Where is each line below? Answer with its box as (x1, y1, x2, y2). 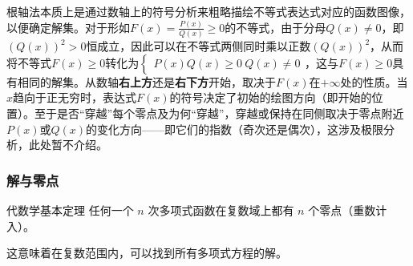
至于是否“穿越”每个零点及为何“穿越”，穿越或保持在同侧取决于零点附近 (34, 105, 404, 121)
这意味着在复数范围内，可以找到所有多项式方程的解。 (6, 244, 287, 261)
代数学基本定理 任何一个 (6, 202, 134, 218)
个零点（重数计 (308, 202, 387, 218)
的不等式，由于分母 (225, 18, 326, 35)
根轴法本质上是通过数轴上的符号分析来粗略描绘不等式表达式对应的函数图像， (6, 3, 411, 19)
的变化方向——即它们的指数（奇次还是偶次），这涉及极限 (86, 120, 384, 137)
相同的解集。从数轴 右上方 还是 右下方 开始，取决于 (17, 73, 276, 90)
